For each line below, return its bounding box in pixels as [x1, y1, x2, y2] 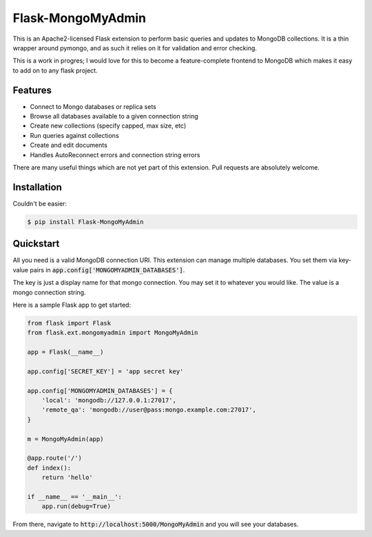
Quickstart [12, 238, 60, 250]
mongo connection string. [12, 288, 86, 296]
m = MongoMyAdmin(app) [27, 435, 104, 443]
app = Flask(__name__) [27, 348, 104, 356]
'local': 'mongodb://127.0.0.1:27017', [41, 396, 177, 405]
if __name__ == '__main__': [27, 493, 122, 500]
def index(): [27, 464, 72, 472]
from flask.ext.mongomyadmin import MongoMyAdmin [27, 329, 198, 337]
